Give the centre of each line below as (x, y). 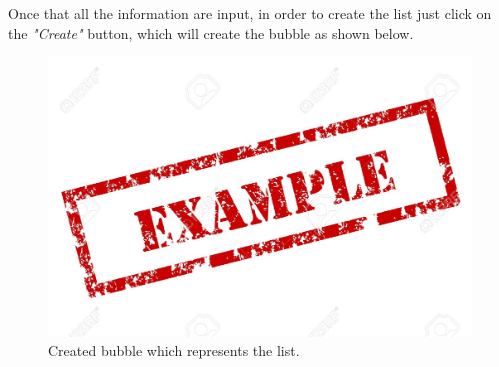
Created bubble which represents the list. (174, 350)
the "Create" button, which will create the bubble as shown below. (211, 32)
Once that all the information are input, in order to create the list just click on (250, 13)
